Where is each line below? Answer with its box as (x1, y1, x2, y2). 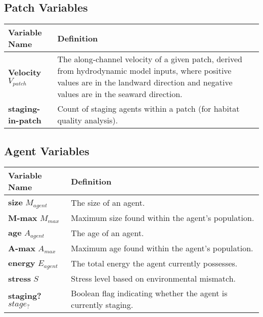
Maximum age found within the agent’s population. (71, 242, 253, 254)
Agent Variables (4, 143, 90, 158)
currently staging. (71, 299, 134, 311)
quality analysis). (57, 114, 118, 126)
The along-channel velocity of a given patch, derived (57, 53, 242, 65)
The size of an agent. (71, 197, 145, 209)
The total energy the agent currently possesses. (71, 257, 238, 269)
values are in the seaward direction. (57, 88, 183, 100)
